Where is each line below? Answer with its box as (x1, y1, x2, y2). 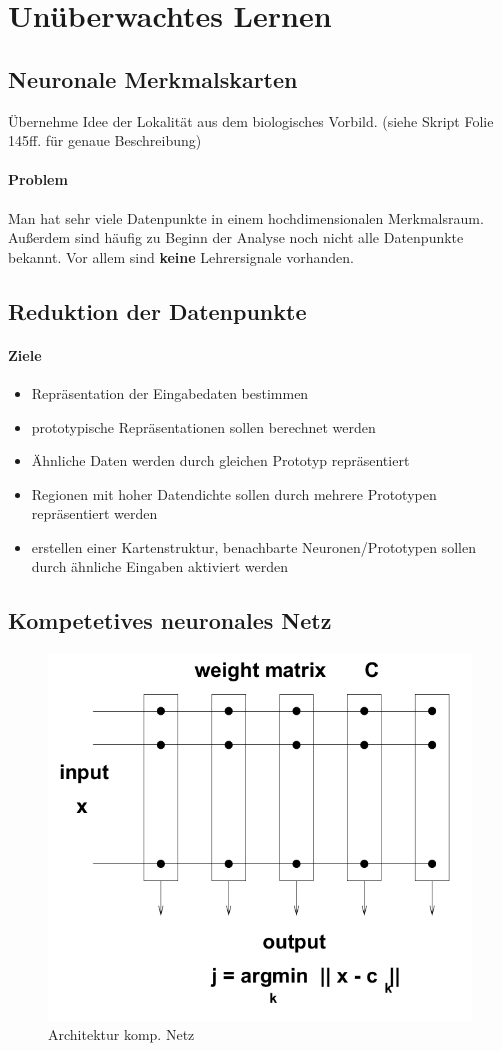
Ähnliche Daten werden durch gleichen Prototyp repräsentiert (31, 450, 410, 471)
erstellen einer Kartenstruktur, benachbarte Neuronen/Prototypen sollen (31, 536, 476, 557)
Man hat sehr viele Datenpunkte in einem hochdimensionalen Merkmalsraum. (8, 207, 484, 228)
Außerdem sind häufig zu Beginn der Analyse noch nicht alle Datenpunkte (8, 227, 464, 248)
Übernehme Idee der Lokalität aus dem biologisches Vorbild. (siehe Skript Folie (8, 110, 494, 131)
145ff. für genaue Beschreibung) (8, 130, 202, 151)
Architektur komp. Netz (48, 1024, 195, 1045)
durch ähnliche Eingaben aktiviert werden (31, 556, 289, 577)
